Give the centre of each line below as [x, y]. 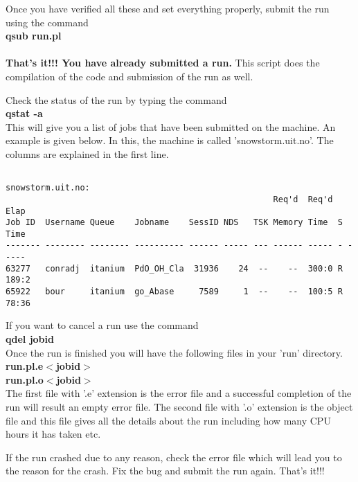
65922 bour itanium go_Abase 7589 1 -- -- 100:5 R [174, 292]
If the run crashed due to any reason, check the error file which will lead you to [174, 457]
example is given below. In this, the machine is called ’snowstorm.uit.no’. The [170, 140]
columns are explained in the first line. [87, 153]
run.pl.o [25, 379]
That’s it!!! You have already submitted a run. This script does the [163, 63]
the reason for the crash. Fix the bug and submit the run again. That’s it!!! [165, 471]
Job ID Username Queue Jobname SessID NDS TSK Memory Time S [174, 223]
